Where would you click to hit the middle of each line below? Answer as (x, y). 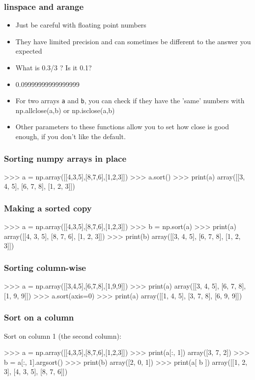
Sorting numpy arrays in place (65, 158)
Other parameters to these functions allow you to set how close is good (122, 127)
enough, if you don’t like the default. (71, 136)
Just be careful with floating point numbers (81, 25)
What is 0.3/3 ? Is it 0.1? (54, 67)
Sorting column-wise (45, 267)
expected (29, 51)
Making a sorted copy (48, 208)
